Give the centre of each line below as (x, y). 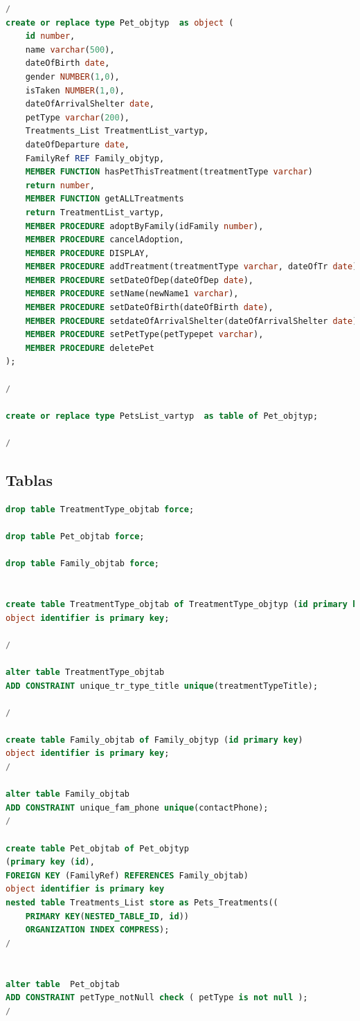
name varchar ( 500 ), (70, 49)
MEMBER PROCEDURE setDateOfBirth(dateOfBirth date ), (149, 308)
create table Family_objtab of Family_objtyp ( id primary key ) (154, 740)
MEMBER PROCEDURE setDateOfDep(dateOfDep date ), (139, 280)
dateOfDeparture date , (77, 144)
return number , (60, 185)
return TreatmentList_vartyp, (95, 212)
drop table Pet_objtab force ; (75, 536)
